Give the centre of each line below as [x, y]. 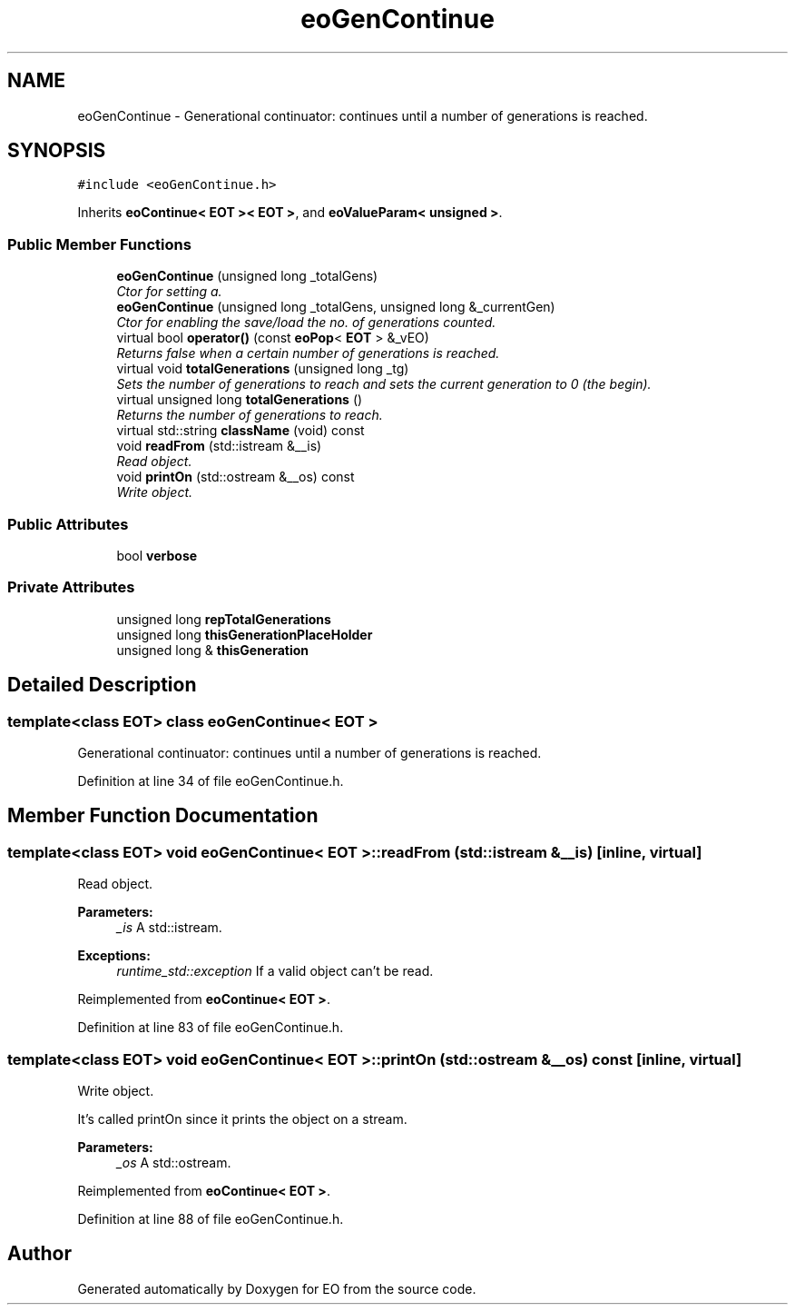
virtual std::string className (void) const [240, 431]
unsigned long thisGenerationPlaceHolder [245, 634]
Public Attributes [68, 524]
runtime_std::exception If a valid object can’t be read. [275, 971]
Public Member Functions [99, 244]
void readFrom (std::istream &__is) [219, 446]
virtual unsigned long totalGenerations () [240, 400]
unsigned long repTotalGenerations [224, 619]
